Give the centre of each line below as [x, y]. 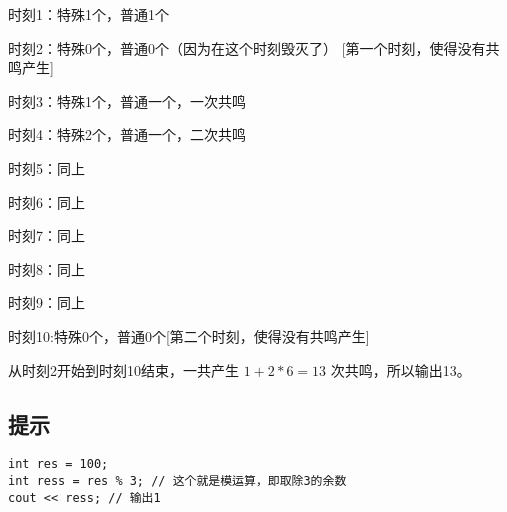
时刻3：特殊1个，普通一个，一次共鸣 [127, 100]
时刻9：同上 [46, 302]
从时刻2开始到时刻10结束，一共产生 [123, 369]
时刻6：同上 [46, 201]
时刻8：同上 [46, 268]
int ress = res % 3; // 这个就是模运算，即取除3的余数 [177, 480]
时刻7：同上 [46, 235]
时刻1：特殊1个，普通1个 [88, 14]
